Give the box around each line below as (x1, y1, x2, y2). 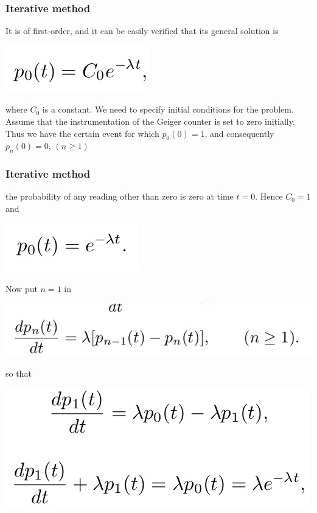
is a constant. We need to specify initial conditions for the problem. (42, 103, 294, 116)
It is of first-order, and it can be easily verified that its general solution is (5, 24, 279, 37)
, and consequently (204, 127, 274, 139)
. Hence (255, 190, 283, 203)
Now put (5, 282, 38, 295)
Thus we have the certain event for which (5, 127, 159, 139)
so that (5, 366, 32, 379)
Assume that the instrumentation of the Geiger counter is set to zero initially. (5, 115, 295, 127)
